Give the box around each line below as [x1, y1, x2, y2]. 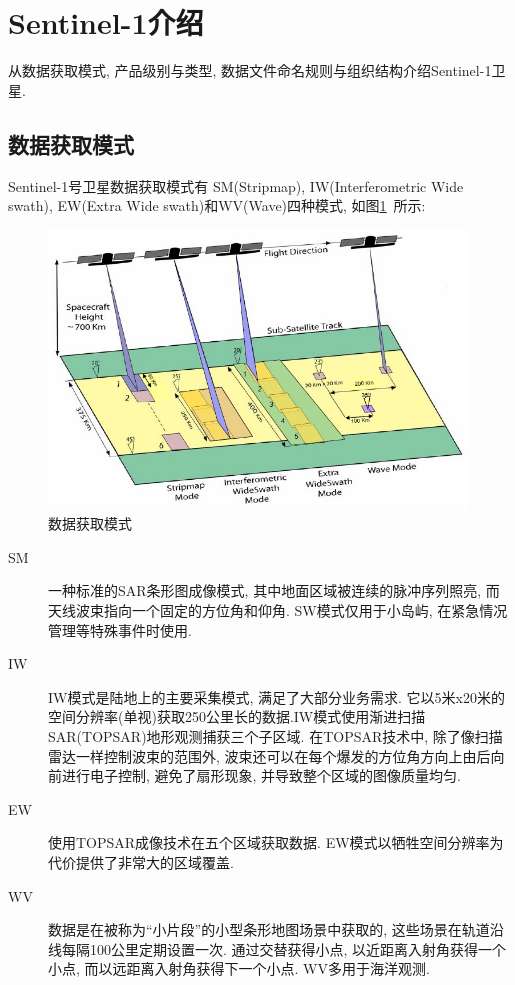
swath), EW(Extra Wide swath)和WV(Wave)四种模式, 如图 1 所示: [8, 195, 426, 216]
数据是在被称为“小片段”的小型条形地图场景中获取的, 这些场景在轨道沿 [48, 919, 504, 940]
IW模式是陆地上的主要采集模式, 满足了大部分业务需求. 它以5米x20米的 [48, 686, 505, 707]
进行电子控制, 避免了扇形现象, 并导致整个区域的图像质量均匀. [61, 765, 461, 786]
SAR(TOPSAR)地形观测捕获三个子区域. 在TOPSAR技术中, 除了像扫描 [48, 726, 503, 747]
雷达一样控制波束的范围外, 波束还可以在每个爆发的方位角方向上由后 [48, 745, 491, 766]
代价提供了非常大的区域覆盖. [48, 852, 234, 873]
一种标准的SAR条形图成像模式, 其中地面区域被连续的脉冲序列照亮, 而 [48, 580, 500, 601]
